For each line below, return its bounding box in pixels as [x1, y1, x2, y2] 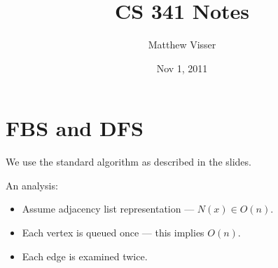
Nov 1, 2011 [156, 60, 208, 75]
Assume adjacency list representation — [22, 201, 195, 216]
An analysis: [6, 177, 58, 192]
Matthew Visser [148, 37, 216, 52]
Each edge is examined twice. [22, 248, 148, 263]
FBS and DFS [6, 114, 144, 142]
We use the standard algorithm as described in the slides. [6, 154, 251, 169]
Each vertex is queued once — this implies [22, 225, 204, 240]
